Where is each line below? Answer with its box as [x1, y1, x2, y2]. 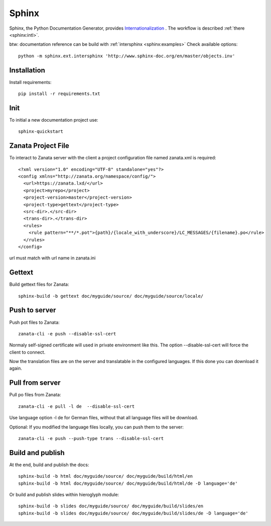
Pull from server [9, 379, 61, 387]
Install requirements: [9, 79, 52, 85]
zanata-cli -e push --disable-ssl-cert [18, 331, 116, 336]
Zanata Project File [9, 141, 70, 150]
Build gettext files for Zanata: [9, 282, 69, 288]
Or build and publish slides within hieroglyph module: [9, 492, 119, 497]
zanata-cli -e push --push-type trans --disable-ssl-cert [18, 435, 164, 441]
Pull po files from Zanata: [9, 392, 61, 398]
